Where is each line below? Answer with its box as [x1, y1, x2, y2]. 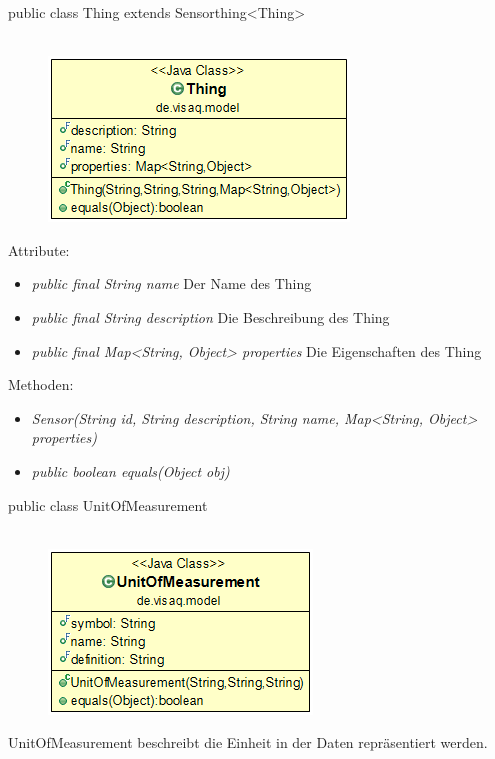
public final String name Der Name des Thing [31, 273, 312, 294]
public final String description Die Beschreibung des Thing [31, 306, 390, 327]
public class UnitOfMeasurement [8, 494, 208, 515]
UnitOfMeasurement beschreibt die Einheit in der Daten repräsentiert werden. [8, 732, 488, 753]
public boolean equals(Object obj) [31, 460, 230, 481]
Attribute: [8, 239, 70, 260]
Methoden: [8, 374, 74, 395]
